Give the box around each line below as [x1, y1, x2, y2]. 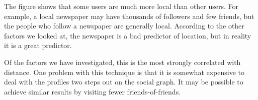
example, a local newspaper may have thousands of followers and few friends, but [4, 10, 254, 21]
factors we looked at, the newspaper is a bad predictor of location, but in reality [4, 30, 251, 40]
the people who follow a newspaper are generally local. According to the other [4, 20, 244, 31]
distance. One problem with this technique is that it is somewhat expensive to [4, 66, 245, 77]
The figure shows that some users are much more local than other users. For [4, 1, 239, 11]
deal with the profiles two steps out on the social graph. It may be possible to [4, 76, 243, 87]
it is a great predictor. [4, 40, 72, 50]
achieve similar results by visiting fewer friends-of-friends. [4, 86, 181, 96]
